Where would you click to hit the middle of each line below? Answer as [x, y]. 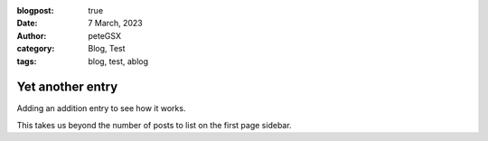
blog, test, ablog [118, 61]
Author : [32, 35]
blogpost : [35, 10]
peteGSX [105, 35]
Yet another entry [67, 87]
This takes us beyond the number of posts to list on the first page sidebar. [155, 125]
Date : [27, 23]
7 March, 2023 [116, 23]
